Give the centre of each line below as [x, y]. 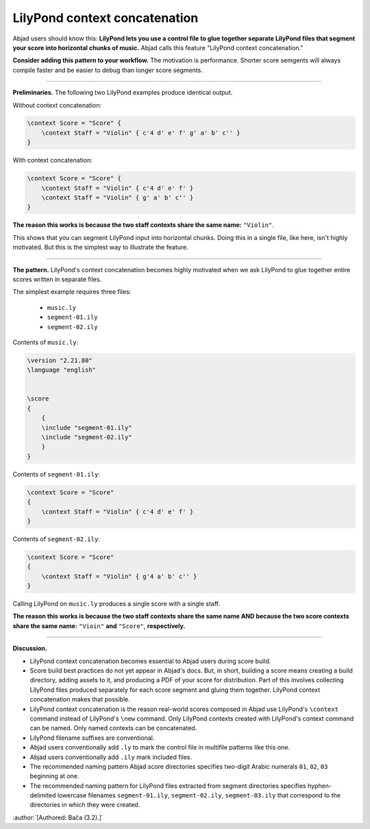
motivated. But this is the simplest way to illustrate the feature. [100, 248]
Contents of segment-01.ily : [57, 474]
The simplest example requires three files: [72, 292]
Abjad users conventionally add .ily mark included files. [111, 757]
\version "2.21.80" [60, 360]
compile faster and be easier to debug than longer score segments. [108, 70]
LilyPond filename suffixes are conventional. [92, 738]
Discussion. [30, 649]
